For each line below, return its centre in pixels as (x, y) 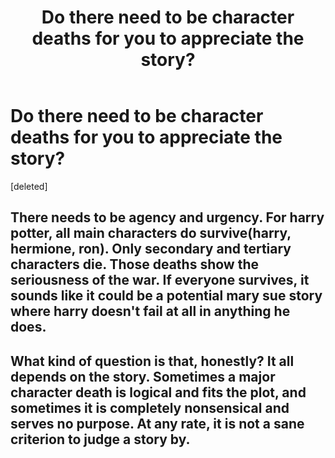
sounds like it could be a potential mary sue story (166, 296)
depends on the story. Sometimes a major (143, 376)
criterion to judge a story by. (100, 439)
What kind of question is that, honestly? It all (152, 361)
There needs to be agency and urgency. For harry (167, 217)
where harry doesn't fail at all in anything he (150, 311)
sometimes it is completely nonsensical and (150, 407)
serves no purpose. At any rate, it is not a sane (157, 423)
